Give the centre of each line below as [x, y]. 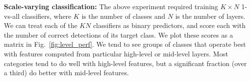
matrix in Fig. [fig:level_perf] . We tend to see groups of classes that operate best [125, 44]
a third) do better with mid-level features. [66, 73]
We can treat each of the [41, 25]
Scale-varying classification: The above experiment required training [111, 6]
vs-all [12, 16]
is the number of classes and [123, 16]
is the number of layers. [210, 16]
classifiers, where [47, 16]
